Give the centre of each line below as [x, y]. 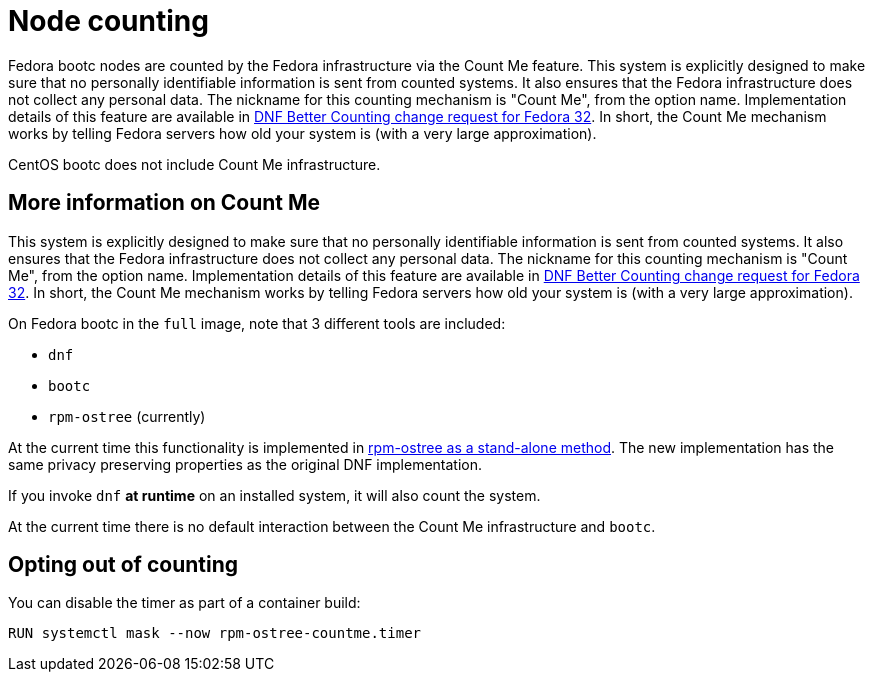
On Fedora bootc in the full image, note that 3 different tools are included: [257, 323]
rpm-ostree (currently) [127, 416]
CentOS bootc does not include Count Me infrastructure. [194, 164]
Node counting [108, 21]
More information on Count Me [164, 203]
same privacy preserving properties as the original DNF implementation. [245, 464]
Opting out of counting [123, 565]
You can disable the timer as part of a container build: [184, 603]
